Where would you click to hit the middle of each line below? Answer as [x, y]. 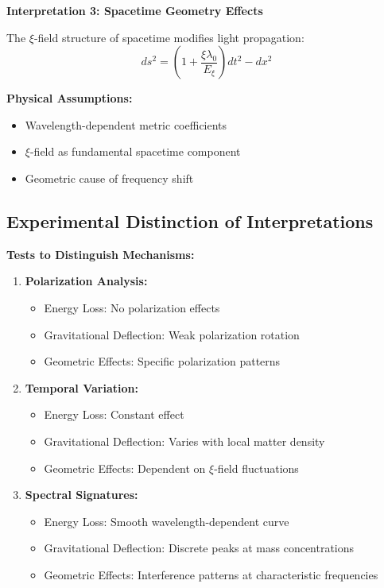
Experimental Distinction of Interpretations [190, 220]
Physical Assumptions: [70, 98]
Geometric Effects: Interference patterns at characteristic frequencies [211, 574]
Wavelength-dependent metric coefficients [126, 124]
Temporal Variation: [81, 387]
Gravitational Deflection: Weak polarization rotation [172, 334]
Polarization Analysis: [86, 281]
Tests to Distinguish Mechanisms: [101, 254]
